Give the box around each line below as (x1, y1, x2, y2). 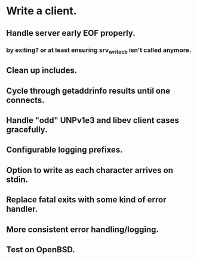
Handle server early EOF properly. (6, 28, 136, 38)
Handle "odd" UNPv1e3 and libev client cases (6, 115, 179, 125)
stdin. (6, 174, 29, 184)
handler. (6, 204, 38, 214)
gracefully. (6, 124, 48, 135)
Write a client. (6, 4, 77, 18)
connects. (6, 95, 45, 105)
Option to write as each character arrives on (6, 165, 174, 175)
